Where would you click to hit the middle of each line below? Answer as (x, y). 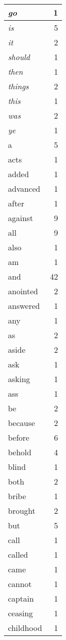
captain (21, 598)
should (19, 57)
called (18, 554)
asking (19, 379)
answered (24, 306)
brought (22, 511)
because (21, 423)
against (20, 218)
